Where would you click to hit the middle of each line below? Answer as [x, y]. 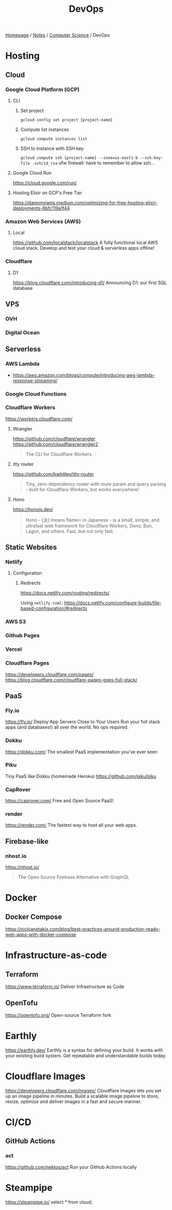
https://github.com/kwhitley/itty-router [53, 474]
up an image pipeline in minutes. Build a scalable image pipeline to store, [82, 1096]
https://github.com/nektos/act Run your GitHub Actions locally [71, 1167]
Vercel [14, 649]
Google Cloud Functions [36, 394]
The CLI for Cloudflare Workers [59, 454]
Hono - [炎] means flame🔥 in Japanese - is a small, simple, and [92, 520]
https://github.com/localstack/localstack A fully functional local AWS [85, 243]
